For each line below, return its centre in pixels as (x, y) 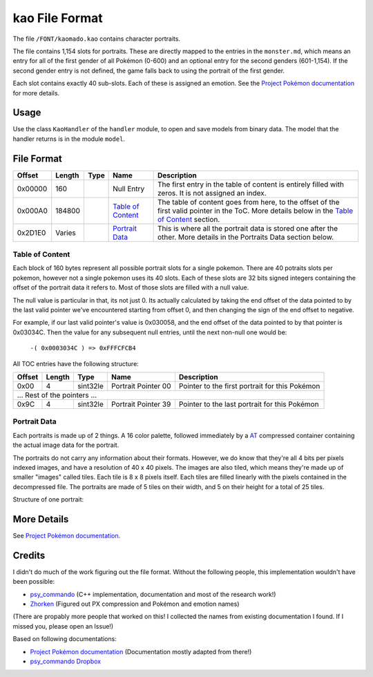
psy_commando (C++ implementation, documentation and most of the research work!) (153, 594)
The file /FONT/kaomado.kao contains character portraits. (97, 39)
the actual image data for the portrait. (66, 445)
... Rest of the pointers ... (57, 395)
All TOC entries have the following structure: (76, 363)
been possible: (34, 582)
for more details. (36, 93)
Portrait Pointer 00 (141, 385)
